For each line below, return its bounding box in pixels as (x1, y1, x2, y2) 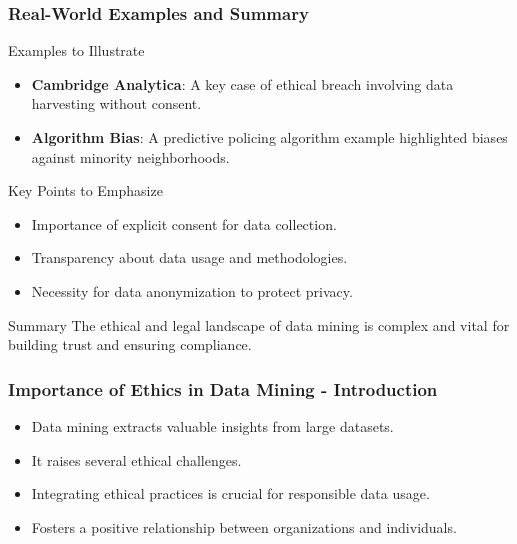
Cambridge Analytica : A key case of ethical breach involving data (31, 73, 454, 94)
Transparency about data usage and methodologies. (31, 247, 348, 268)
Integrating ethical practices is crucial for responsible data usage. (31, 483, 430, 504)
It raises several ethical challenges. (31, 449, 242, 470)
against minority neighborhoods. (31, 146, 230, 167)
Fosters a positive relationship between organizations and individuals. (31, 516, 457, 537)
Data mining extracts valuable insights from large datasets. (31, 415, 394, 436)
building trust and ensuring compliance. (8, 334, 252, 355)
